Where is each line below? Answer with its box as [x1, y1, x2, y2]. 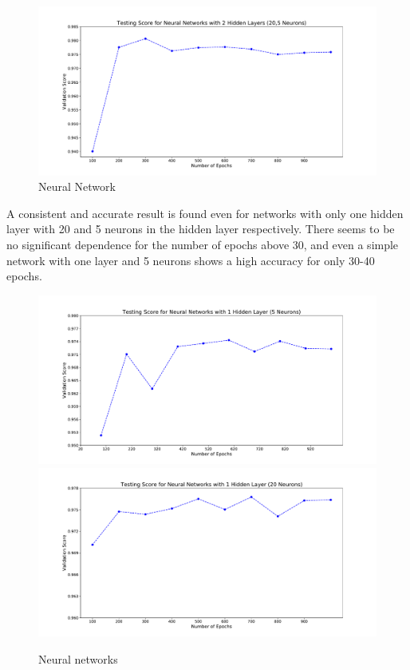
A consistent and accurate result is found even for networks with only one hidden [6, 204, 404, 221]
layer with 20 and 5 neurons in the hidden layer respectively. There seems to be [6, 220, 395, 237]
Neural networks [38, 651, 118, 668]
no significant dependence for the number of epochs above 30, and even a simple [6, 236, 399, 252]
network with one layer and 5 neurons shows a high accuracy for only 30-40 [6, 252, 375, 268]
